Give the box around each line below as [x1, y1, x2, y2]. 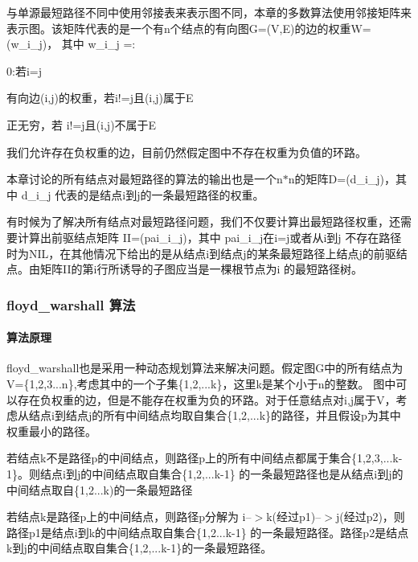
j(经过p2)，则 [335, 508, 405, 525]
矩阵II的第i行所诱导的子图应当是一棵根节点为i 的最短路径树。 [39, 260, 363, 277]
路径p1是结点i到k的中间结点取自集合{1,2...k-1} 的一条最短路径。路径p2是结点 [6, 523, 409, 540]
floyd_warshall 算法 [6, 294, 136, 314]
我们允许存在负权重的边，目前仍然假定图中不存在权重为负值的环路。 [6, 143, 367, 160]
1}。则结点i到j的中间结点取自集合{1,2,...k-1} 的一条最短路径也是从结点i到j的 [6, 465, 404, 482]
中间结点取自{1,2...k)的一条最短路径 [6, 481, 193, 498]
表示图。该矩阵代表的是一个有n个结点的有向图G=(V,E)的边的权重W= [6, 19, 371, 36]
